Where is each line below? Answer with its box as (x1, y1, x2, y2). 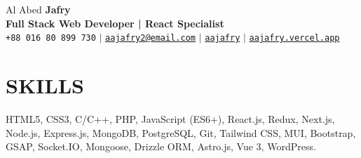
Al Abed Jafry (6, 2, 71, 16)
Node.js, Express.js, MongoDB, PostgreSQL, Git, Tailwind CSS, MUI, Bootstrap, (6, 125, 356, 140)
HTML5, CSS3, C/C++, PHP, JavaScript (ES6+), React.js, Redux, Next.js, (6, 111, 335, 126)
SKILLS (6, 71, 84, 100)
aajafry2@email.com (105, 33, 196, 44)
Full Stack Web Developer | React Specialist (6, 15, 224, 30)
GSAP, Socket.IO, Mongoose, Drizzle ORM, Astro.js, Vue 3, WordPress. (6, 139, 316, 154)
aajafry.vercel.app (249, 33, 340, 44)
